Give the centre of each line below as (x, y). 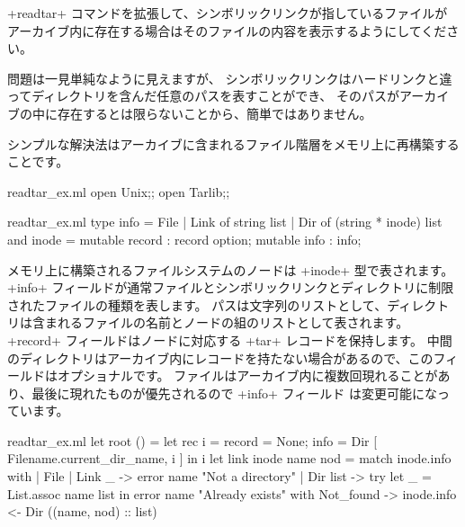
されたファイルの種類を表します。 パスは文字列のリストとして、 (197, 304)
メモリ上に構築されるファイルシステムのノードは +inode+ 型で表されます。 (231, 269)
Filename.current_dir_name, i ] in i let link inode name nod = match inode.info (229, 458)
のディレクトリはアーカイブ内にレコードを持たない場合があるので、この (220, 357)
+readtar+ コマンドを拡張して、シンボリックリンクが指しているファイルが (228, 13)
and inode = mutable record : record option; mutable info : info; (184, 239)
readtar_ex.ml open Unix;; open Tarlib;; (119, 191)
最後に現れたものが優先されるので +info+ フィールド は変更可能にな (234, 393)
